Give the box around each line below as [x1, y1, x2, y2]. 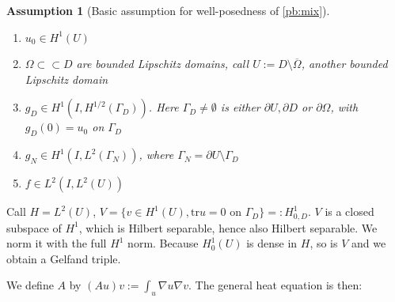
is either [220, 99, 260, 115]
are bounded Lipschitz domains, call [76, 55, 249, 72]
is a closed [325, 203, 374, 220]
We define [6, 277, 54, 293]
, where [139, 146, 174, 163]
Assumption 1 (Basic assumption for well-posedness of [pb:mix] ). [6, 2, 330, 18]
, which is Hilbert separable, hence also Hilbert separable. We [78, 219, 378, 236]
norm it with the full [6, 235, 107, 251]
